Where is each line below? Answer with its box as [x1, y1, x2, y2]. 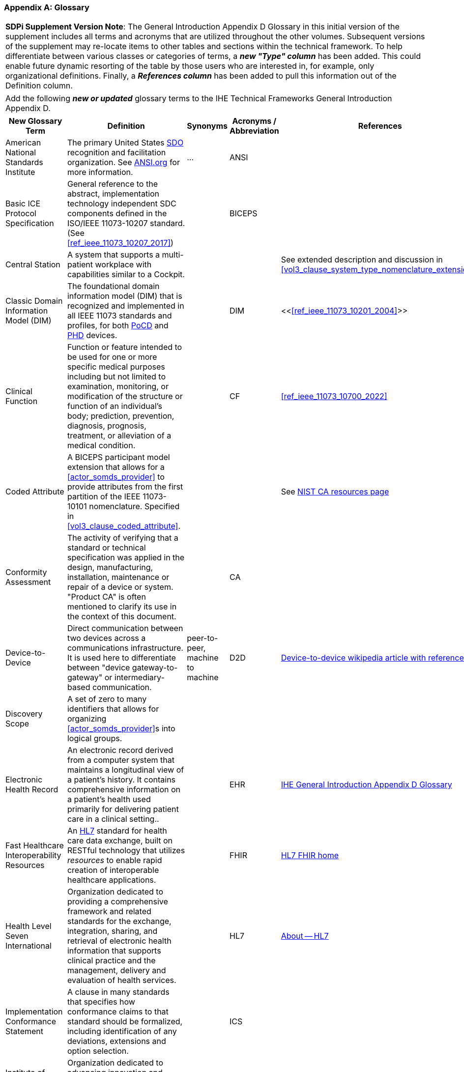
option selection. [67, 1046, 129, 1056]
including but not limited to [67, 372, 166, 382]
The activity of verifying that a [67, 533, 178, 543]
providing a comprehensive [67, 897, 168, 907]
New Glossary [8, 116, 62, 126]
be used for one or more [67, 352, 157, 362]
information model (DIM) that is [67, 291, 182, 301]
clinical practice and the [67, 956, 156, 966]
